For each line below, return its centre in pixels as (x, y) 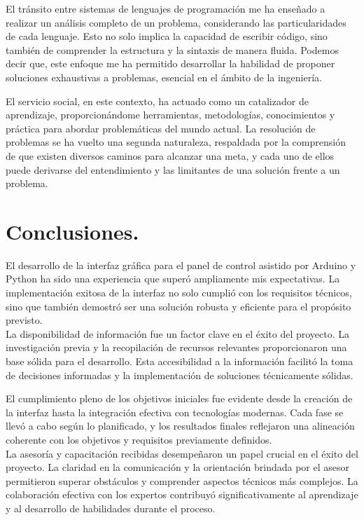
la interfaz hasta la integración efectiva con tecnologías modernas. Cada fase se (175, 412)
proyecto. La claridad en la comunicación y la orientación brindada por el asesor (177, 467)
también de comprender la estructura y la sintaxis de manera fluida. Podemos (172, 49)
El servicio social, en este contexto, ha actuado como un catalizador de (157, 101)
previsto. (24, 320)
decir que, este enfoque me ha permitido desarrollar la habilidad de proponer (170, 63)
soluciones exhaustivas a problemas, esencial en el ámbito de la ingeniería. (164, 77)
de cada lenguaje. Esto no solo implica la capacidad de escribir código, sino (167, 36)
